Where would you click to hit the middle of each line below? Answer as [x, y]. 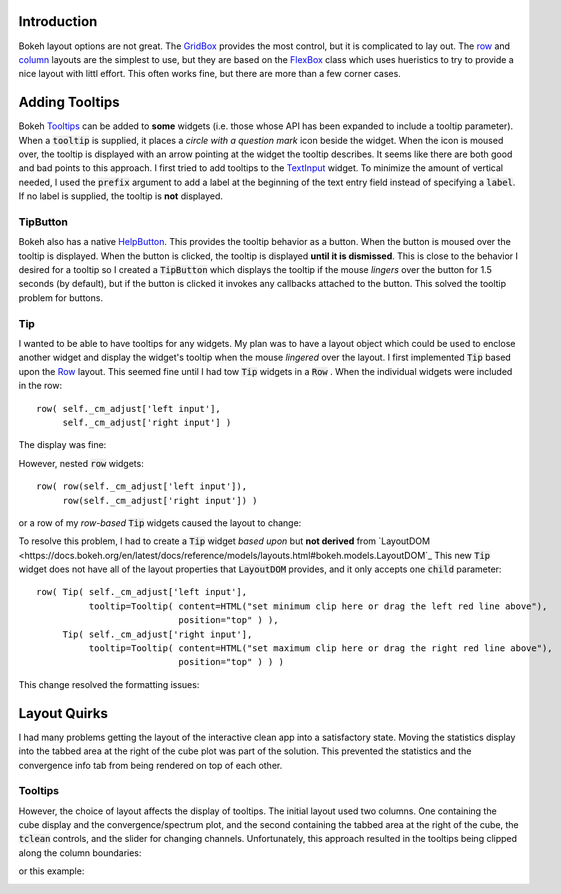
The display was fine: [62, 445]
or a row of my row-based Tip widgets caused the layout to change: [160, 522]
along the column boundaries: [80, 852]
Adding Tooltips [69, 102]
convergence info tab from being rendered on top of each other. [150, 765]
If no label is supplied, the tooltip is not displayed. [121, 196]
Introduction [58, 21]
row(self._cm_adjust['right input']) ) [160, 500]
